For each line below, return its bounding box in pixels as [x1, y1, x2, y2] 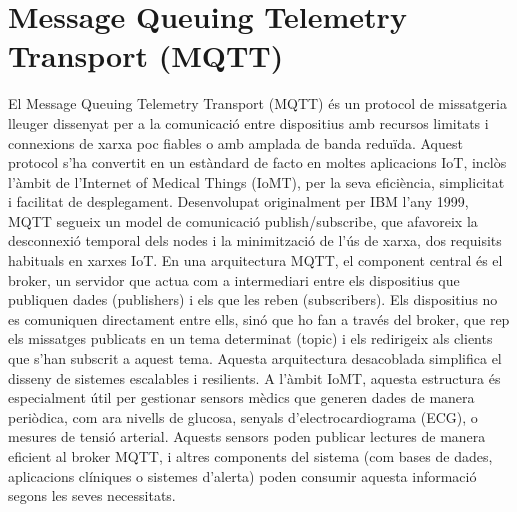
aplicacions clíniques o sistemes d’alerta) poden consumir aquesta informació [8, 465, 477, 486]
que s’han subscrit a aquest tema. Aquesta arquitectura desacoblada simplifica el [8, 348, 502, 369]
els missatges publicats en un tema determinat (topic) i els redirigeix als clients [8, 328, 493, 349]
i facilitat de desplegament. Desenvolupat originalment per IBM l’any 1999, [8, 191, 469, 212]
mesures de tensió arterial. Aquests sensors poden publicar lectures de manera [8, 426, 486, 447]
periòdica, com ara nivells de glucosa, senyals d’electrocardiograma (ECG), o [8, 406, 478, 427]
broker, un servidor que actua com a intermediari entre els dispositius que [8, 269, 460, 290]
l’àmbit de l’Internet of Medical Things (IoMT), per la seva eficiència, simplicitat [8, 171, 505, 192]
